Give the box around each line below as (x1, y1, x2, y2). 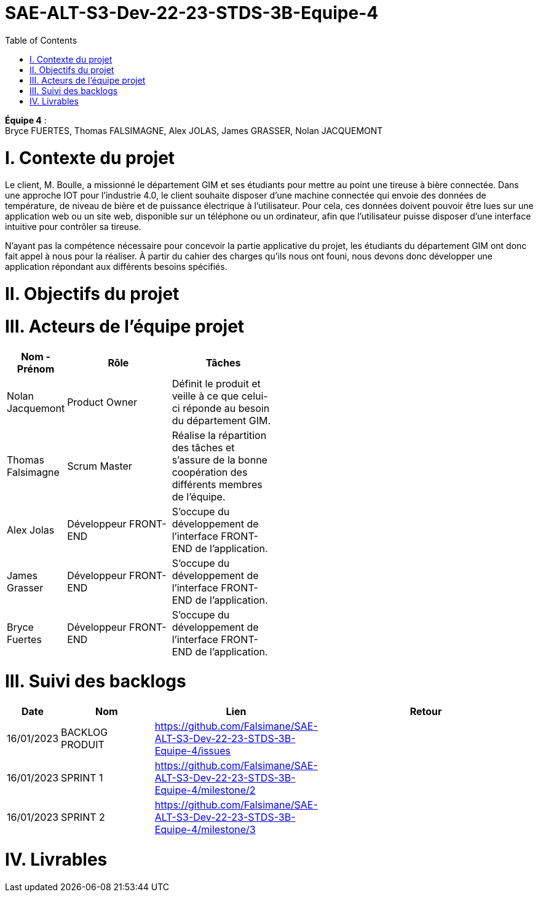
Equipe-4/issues (154, 745, 231, 757)
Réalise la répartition (172, 429, 267, 441)
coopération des (172, 465, 248, 478)
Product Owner (67, 395, 137, 408)
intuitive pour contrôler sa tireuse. (5, 221, 141, 232)
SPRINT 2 (61, 811, 105, 823)
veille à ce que (172, 389, 239, 402)
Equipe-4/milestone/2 (154, 784, 256, 796)
